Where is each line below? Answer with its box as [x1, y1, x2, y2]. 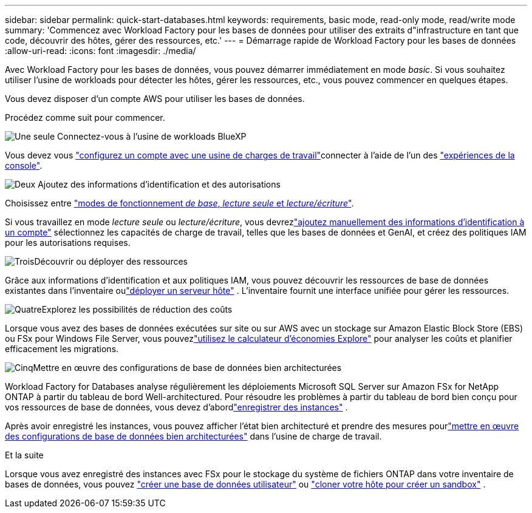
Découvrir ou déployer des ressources [34, 256, 188, 267]
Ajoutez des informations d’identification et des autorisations [38, 179, 281, 189]
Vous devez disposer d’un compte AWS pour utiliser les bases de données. [5, 93, 305, 104]
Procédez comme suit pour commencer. [5, 112, 165, 123]
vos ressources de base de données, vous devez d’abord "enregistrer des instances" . [5, 402, 348, 412]
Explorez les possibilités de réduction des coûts [41, 304, 233, 314]
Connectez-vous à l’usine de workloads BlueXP [57, 131, 247, 141]
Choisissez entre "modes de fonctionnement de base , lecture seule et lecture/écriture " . [5, 198, 354, 208]
